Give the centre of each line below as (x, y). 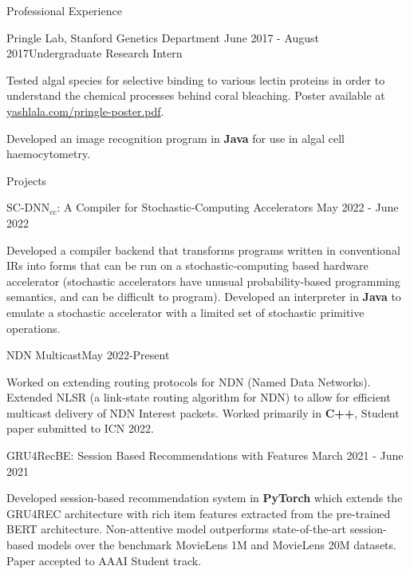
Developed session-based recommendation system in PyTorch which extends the (205, 498)
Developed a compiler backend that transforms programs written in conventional (203, 249)
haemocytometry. (49, 154)
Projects (27, 180)
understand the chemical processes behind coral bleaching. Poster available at (196, 95)
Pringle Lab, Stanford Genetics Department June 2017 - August (163, 37)
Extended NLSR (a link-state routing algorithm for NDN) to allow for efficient (199, 397)
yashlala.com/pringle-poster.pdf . (85, 111)
